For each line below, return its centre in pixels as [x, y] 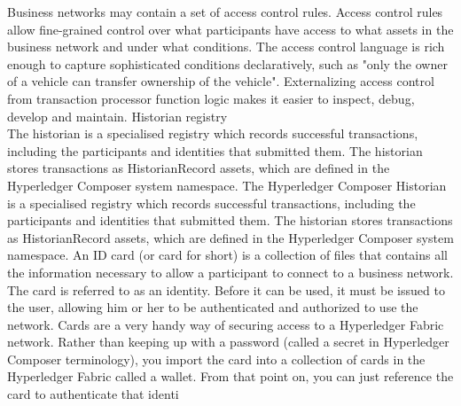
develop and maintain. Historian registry [117, 116]
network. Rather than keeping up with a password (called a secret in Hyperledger [228, 342]
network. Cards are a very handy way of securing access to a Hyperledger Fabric [226, 324]
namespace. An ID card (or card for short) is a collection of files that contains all [227, 255]
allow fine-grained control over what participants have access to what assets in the [230, 29]
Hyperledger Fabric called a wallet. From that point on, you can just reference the [230, 376]
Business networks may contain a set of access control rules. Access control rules [225, 12]
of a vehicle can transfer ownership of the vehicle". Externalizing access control [221, 81]
